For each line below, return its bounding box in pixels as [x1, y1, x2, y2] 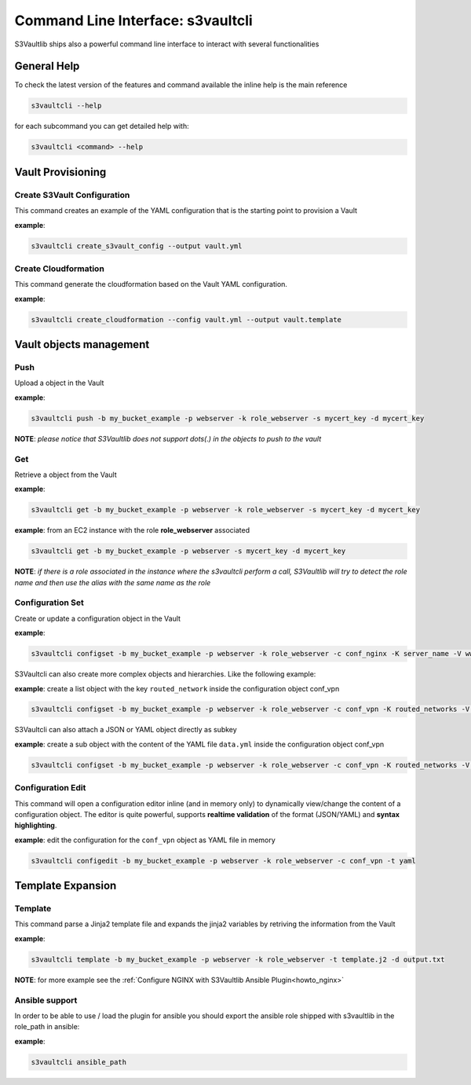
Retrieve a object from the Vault [14, 470, 117, 479]
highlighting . [14, 821, 57, 830]
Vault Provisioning [14, 165, 107, 178]
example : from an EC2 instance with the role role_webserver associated [14, 526, 250, 535]
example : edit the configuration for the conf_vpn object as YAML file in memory [14, 835, 276, 845]
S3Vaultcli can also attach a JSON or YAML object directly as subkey [14, 725, 237, 735]
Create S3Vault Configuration [14, 189, 130, 200]
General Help [14, 60, 80, 73]
